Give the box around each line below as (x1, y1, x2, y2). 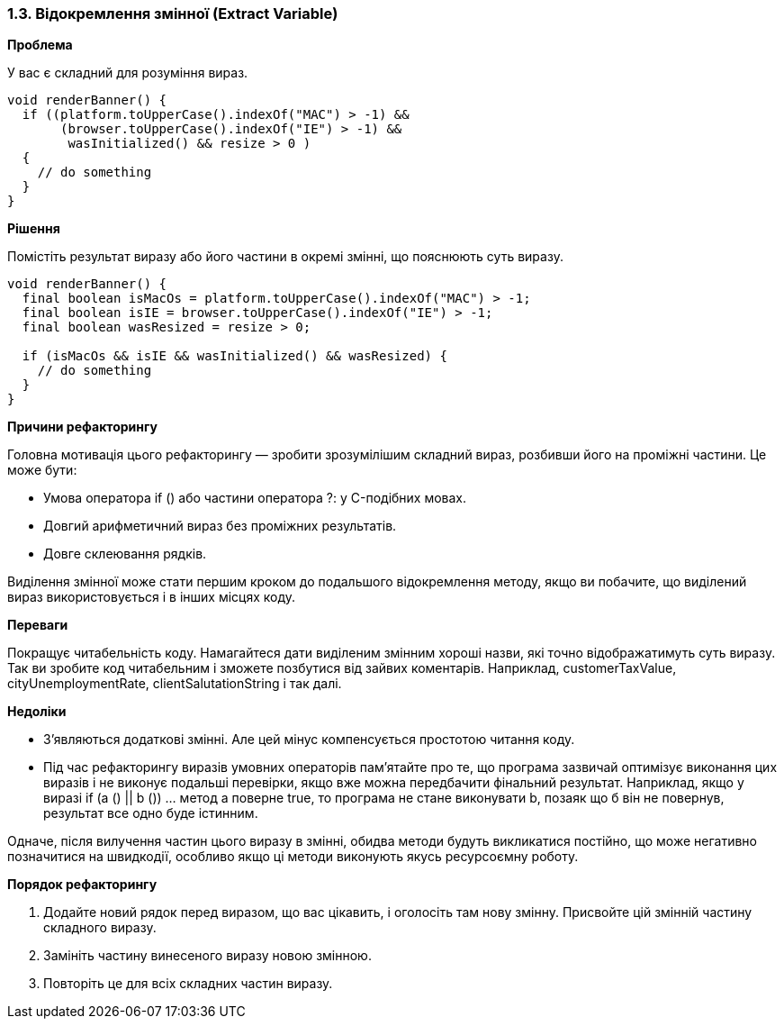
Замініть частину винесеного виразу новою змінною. (43, 948, 372, 964)
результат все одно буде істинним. (43, 805, 258, 822)
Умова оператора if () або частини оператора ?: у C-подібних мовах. (43, 490, 467, 506)
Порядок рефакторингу (7, 876, 158, 893)
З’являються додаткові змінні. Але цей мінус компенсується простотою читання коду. (43, 731, 575, 748)
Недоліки (7, 704, 67, 720)
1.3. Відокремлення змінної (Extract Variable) (7, 5, 338, 23)
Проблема (7, 37, 73, 53)
